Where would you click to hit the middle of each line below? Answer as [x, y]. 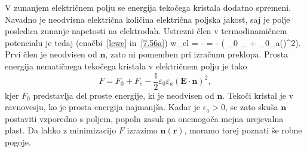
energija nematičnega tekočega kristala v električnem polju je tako [126, 66]
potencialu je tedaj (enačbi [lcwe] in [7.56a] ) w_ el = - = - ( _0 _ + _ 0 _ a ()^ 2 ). [153, 42]
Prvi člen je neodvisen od [51, 54]
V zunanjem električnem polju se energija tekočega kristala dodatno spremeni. [148, 7]
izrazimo [142, 130]
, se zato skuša [252, 107]
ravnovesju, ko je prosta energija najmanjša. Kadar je [103, 107]
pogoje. [18, 142]
